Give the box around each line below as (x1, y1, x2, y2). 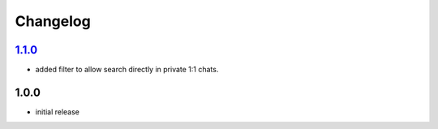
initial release (35, 106, 80, 117)
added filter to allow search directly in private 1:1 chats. (35, 65, 219, 75)
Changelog (15, 12, 91, 30)
